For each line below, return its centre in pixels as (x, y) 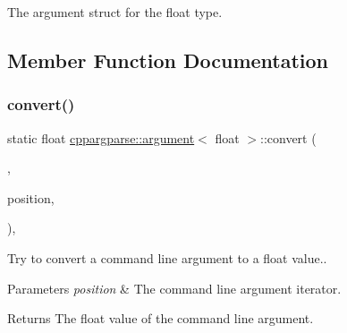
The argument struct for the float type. (115, 12)
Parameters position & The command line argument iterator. (174, 288)
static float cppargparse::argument (101, 137)
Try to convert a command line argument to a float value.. (167, 257)
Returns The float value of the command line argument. (161, 318)
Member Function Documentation (168, 60)
